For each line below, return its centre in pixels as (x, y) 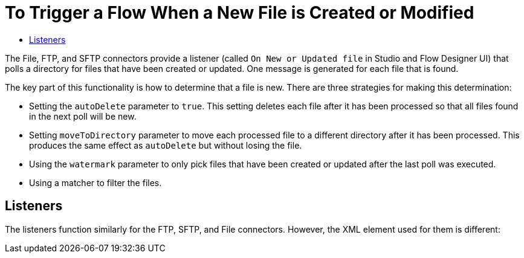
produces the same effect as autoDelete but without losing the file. (166, 145)
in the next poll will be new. (83, 116)
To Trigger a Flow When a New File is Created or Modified (240, 13)
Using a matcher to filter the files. (95, 182)
